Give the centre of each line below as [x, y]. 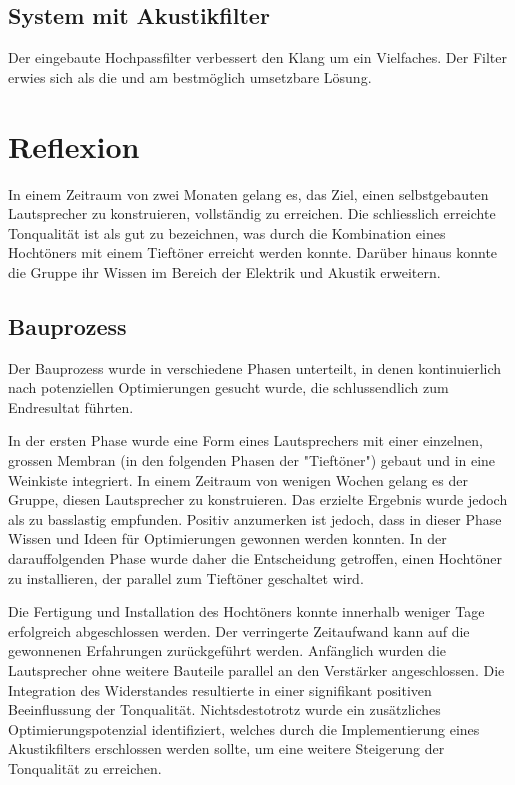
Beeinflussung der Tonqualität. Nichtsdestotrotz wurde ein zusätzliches [224, 709]
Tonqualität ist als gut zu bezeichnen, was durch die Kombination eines [227, 232]
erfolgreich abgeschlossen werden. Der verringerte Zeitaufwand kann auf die [239, 630]
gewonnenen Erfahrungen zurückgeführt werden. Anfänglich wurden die [227, 650]
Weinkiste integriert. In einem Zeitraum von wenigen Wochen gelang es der [238, 479]
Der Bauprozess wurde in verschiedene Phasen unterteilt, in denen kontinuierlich [255, 367]
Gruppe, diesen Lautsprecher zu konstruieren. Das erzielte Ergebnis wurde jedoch [258, 499]
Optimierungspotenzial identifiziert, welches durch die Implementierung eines [244, 728]
